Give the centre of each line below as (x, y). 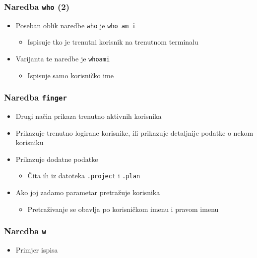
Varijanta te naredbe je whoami (63, 59)
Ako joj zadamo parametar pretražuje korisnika (88, 192)
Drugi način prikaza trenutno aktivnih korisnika (89, 116)
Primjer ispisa (37, 250)
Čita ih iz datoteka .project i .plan (84, 176)
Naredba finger (35, 97)
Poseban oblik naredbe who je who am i (76, 25)
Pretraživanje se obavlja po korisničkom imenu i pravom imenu (123, 209)
